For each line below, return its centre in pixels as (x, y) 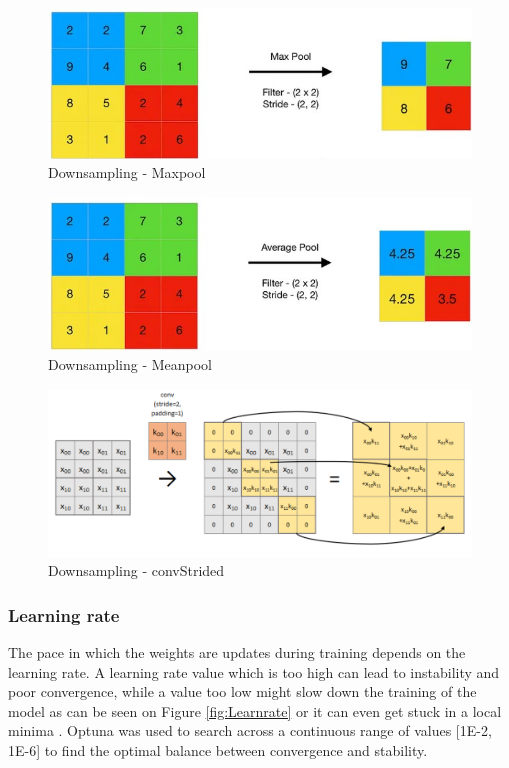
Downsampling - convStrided (136, 570)
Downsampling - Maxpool (127, 172)
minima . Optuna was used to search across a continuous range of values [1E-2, (250, 730)
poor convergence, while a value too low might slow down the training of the (242, 691)
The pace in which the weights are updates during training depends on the (237, 651)
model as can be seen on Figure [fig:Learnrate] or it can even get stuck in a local (255, 710)
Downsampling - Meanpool (130, 364)
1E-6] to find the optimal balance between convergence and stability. (218, 749)
